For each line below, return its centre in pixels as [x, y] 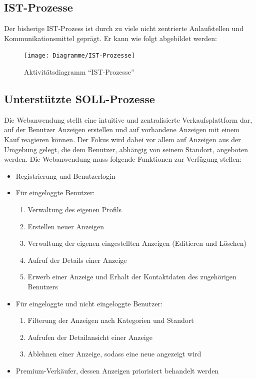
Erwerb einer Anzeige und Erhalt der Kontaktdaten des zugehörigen [132, 277]
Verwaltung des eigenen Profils [75, 209]
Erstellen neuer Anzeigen [66, 226]
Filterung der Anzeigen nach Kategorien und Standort [111, 320]
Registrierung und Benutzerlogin [65, 175]
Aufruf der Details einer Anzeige [77, 260]
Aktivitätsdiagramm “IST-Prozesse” [79, 72]
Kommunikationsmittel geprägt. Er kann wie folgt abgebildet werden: [110, 38]
